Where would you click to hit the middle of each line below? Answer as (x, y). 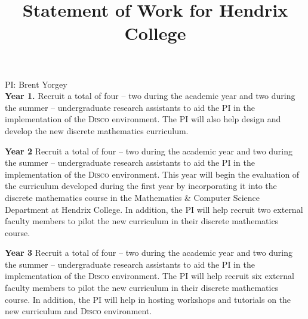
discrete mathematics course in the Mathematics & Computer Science (132, 197)
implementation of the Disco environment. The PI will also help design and (143, 119)
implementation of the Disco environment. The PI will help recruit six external (150, 276)
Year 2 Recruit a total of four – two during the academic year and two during (149, 151)
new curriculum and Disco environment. (78, 311)
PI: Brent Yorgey (36, 84)
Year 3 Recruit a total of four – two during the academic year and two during (149, 253)
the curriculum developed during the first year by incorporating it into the (141, 186)
